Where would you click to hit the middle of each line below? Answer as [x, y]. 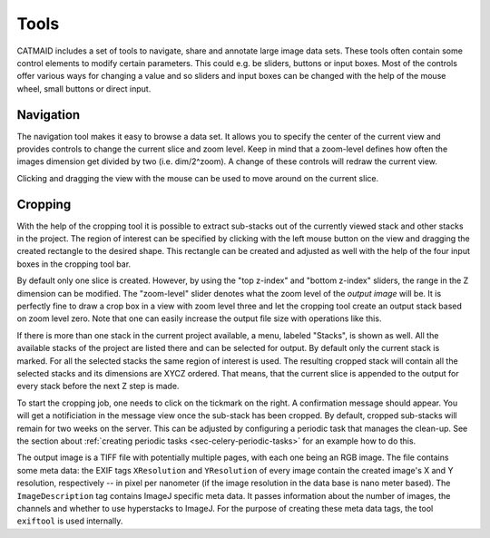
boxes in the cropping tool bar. [74, 264]
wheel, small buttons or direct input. [84, 88]
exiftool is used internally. [70, 521]
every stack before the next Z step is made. [98, 386]
